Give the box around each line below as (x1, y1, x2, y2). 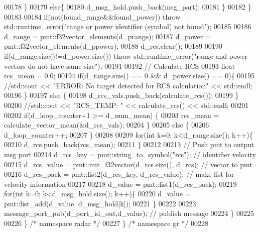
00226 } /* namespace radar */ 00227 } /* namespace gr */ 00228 (4, 218, 209, 228)
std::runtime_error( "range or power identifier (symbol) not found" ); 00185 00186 (4, 21, 251, 32)
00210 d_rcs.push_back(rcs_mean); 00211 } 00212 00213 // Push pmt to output (4, 139, 254, 150)
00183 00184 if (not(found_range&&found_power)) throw (4, 11, 181, 22)
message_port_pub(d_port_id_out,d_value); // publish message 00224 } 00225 (4, 208, 254, 218)
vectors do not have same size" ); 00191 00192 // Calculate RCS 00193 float (4, 60, 235, 71)
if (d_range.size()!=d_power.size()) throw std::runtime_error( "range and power (4, 50, 248, 61)
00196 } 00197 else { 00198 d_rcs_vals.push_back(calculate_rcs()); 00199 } (4, 90, 239, 100)
